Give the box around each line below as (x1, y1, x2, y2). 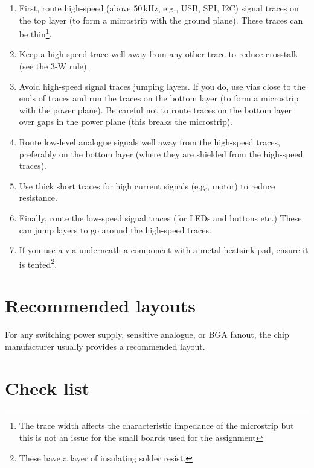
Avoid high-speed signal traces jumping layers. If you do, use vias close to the (19, 80, 306, 92)
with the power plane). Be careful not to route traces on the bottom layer (19, 103, 292, 116)
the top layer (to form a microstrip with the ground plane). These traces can (19, 13, 303, 26)
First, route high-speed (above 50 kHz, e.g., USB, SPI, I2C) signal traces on (19, 2, 299, 14)
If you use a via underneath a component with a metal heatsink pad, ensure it (19, 244, 309, 256)
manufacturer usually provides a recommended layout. (5, 340, 205, 352)
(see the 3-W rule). (19, 60, 89, 72)
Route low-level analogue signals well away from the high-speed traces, (19, 136, 280, 148)
